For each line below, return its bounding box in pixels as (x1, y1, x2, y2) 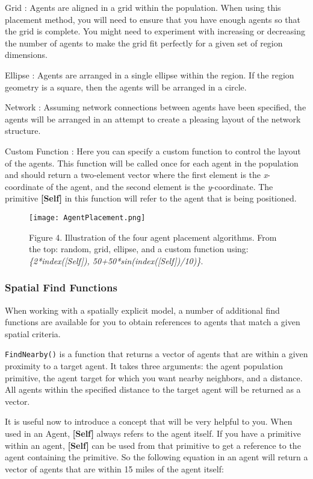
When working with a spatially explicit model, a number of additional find (5, 303, 280, 316)
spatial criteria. (5, 327, 61, 340)
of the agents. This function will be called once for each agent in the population (5, 156, 299, 169)
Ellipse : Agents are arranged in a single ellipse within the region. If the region (5, 68, 294, 81)
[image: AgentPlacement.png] (29, 213, 146, 222)
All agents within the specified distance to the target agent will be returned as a (5, 383, 301, 396)
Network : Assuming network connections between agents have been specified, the (5, 101, 306, 113)
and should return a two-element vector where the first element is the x (5, 168, 268, 181)
